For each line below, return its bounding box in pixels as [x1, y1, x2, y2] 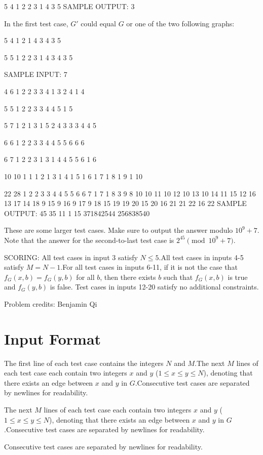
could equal [81, 18, 116, 28]
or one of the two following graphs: [126, 18, 235, 28]
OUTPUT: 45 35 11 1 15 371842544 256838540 [4, 208, 150, 218]
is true [228, 271, 248, 282]
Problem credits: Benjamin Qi [4, 298, 97, 309]
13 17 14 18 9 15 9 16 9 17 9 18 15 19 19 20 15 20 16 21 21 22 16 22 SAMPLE [4, 198, 247, 209]
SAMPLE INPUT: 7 [4, 69, 67, 79]
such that [163, 271, 193, 282]
